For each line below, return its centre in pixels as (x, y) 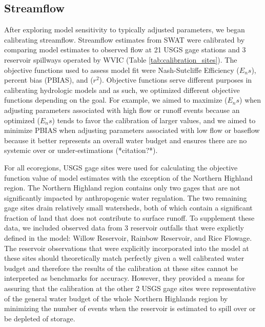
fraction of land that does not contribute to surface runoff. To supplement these (129, 217)
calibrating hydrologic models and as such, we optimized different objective (122, 90)
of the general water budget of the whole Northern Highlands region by (116, 298)
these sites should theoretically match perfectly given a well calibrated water (124, 258)
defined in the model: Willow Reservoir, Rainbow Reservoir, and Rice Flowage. (128, 238)
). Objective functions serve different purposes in (176, 80)
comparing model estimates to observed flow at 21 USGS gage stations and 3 (125, 50)
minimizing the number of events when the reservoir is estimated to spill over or (130, 308)
